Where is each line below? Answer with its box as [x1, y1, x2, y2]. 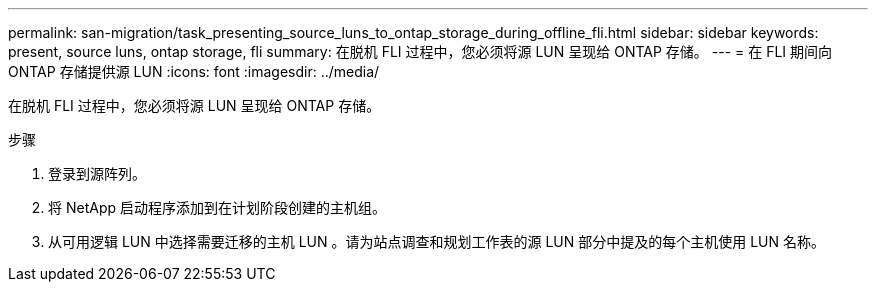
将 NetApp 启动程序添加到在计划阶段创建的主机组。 [48, 199, 386, 216]
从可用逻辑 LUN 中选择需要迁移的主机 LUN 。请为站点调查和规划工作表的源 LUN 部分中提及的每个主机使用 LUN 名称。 [48, 233, 826, 250]
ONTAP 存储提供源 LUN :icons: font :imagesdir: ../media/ [8, 63, 380, 80]
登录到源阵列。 [48, 165, 146, 182]
